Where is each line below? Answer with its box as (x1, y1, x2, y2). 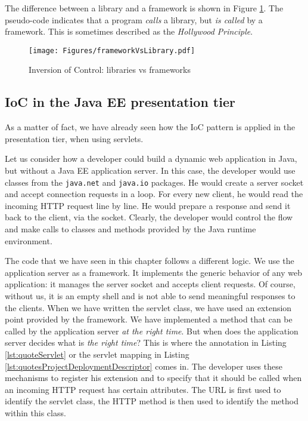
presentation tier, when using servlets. (5, 132, 144, 145)
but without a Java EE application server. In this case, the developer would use (5, 164, 295, 177)
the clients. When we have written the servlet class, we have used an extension (5, 301, 292, 314)
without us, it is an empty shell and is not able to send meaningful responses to (5, 290, 295, 302)
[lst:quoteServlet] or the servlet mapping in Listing (5, 348, 189, 360)
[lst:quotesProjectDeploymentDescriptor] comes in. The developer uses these (5, 359, 282, 372)
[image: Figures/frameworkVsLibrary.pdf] (29, 46, 195, 55)
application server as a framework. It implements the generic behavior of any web (5, 266, 302, 278)
